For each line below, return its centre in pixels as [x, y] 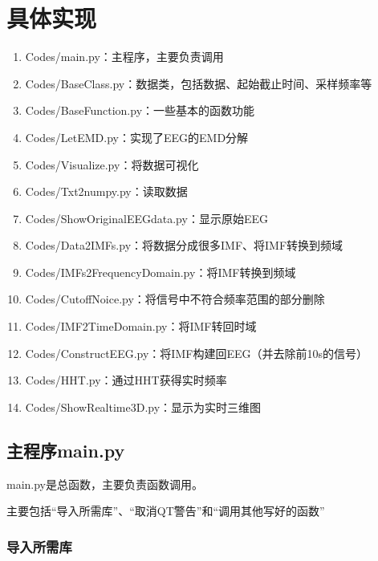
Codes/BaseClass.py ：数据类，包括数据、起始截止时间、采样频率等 [199, 83]
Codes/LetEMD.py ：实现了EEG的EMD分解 [137, 137]
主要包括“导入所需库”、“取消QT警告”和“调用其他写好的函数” [166, 511]
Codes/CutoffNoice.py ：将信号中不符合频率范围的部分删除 [175, 299]
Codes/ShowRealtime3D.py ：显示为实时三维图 [143, 407]
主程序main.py [66, 450]
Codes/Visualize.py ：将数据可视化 [112, 164]
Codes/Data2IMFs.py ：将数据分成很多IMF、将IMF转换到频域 [184, 245]
